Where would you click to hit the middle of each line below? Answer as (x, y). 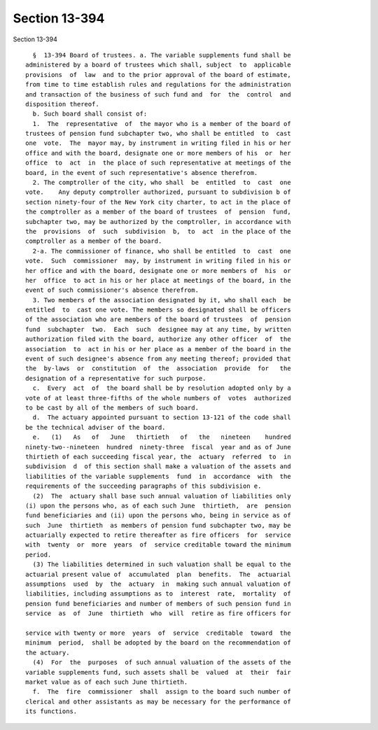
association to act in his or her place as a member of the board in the (158, 349)
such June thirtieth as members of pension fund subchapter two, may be (158, 525)
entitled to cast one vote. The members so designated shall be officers (158, 310)
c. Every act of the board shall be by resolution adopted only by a (162, 388)
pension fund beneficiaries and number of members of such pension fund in (158, 603)
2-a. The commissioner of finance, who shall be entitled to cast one (162, 251)
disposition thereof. (62, 104)
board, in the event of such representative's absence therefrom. (142, 173)
